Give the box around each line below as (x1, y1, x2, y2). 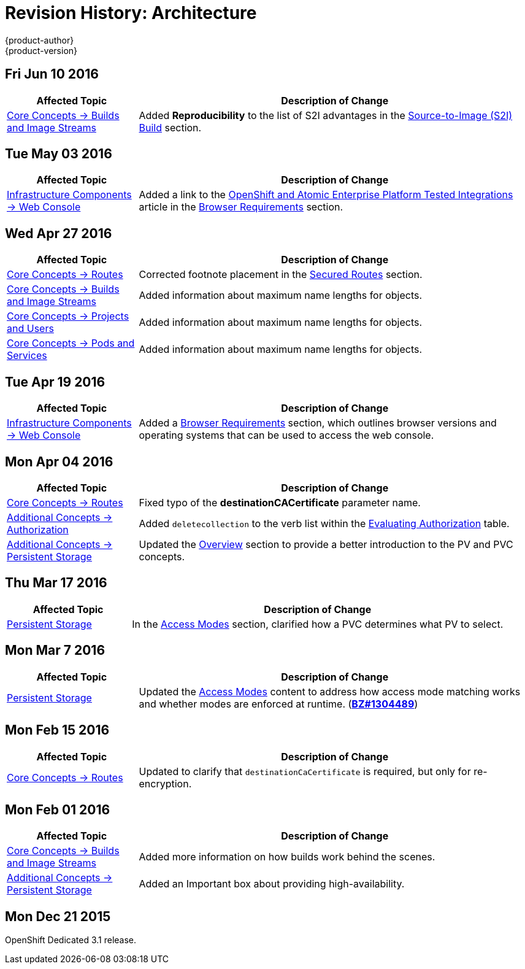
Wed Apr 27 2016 (5, 225, 112, 241)
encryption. (139, 777, 192, 790)
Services (7, 349, 47, 362)
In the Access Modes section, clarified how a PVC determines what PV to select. (132, 617, 504, 630)
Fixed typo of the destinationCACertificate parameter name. (139, 496, 421, 509)
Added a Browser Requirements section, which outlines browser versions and (139, 417, 497, 430)
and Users (7, 322, 54, 335)
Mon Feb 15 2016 (5, 722, 110, 738)
